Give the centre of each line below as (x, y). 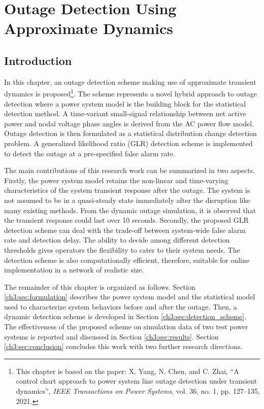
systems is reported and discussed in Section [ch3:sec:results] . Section (111, 336)
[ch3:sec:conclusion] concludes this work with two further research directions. (123, 346)
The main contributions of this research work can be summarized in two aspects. (130, 170)
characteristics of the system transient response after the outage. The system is (127, 190)
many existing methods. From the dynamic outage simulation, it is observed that (130, 210)
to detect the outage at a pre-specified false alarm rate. (90, 153)
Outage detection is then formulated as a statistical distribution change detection (130, 133)
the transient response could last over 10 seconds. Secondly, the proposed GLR (126, 220)
